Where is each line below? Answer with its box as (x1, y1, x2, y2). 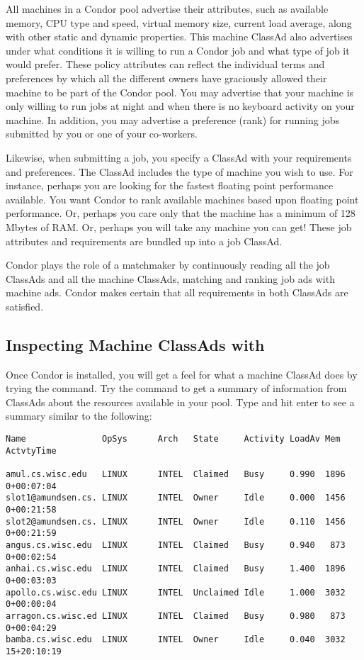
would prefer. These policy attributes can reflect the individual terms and (6, 57, 325, 72)
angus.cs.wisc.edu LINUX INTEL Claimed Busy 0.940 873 (6, 539, 346, 550)
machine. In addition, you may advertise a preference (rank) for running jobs (6, 112, 339, 127)
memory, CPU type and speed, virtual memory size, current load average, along (6, 15, 352, 30)
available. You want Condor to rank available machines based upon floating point (6, 191, 359, 206)
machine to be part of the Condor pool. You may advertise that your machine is (6, 84, 354, 99)
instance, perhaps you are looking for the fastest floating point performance (6, 178, 334, 193)
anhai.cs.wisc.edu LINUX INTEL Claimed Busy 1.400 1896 (6, 564, 346, 574)
